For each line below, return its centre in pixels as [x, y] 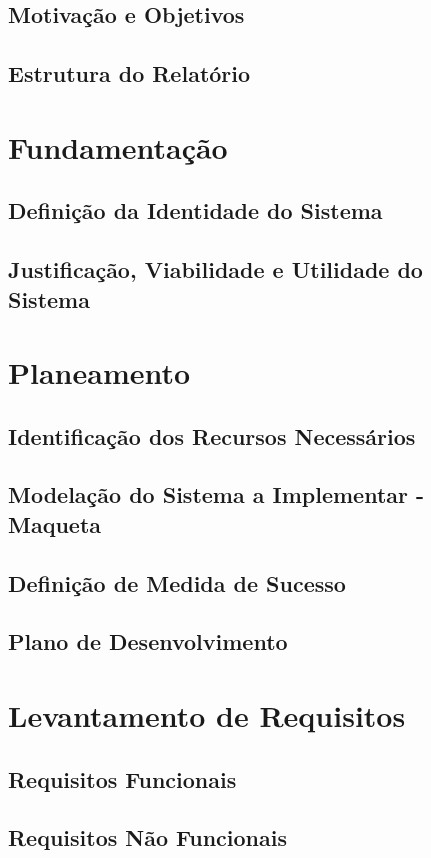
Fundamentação [118, 146]
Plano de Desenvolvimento [148, 641]
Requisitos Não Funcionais [148, 837]
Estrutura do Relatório [129, 73]
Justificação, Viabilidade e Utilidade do [215, 269]
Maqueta [55, 523]
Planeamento [99, 372]
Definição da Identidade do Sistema [195, 210]
